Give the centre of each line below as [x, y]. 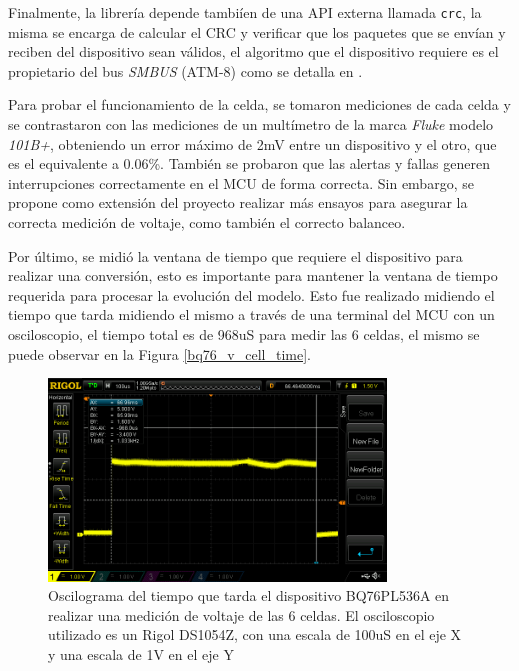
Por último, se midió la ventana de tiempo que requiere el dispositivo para [235, 255]
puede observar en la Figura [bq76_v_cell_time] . [159, 353]
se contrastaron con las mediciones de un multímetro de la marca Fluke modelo [251, 124]
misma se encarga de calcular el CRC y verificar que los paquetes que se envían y [257, 31]
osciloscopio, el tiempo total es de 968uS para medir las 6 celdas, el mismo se [244, 333]
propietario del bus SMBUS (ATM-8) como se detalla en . [185, 70]
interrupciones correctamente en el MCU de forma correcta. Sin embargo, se [241, 182]
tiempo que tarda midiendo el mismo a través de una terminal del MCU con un [251, 314]
